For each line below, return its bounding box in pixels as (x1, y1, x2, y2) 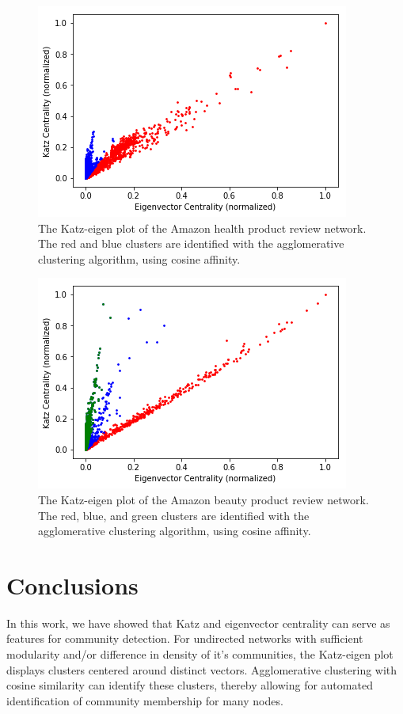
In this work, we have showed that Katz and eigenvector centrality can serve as (6, 614, 390, 631)
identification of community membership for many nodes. (6, 692, 283, 708)
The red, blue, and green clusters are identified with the (38, 507, 310, 523)
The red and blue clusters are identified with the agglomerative (38, 235, 344, 252)
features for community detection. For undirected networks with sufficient (6, 630, 363, 647)
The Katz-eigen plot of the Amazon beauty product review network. (38, 491, 369, 507)
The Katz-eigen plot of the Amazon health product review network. (38, 219, 367, 236)
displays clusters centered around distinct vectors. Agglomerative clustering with (6, 661, 397, 678)
